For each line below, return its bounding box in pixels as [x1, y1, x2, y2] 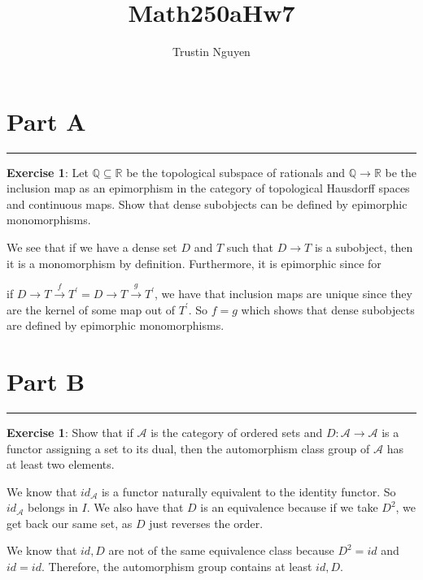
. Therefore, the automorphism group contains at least [41, 558, 312, 575]
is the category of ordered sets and [150, 423, 323, 440]
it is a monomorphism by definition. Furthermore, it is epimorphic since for [7, 254, 382, 271]
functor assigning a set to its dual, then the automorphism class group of [7, 439, 370, 457]
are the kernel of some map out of [7, 301, 176, 318]
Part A [7, 104, 86, 137]
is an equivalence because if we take [200, 499, 378, 516]
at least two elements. [7, 456, 115, 473]
